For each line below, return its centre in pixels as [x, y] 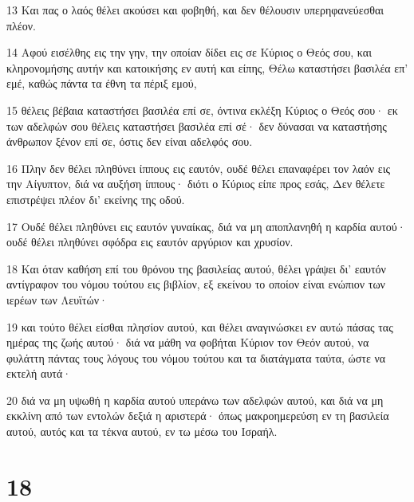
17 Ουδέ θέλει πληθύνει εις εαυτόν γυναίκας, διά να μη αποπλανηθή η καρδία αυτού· [206, 226]
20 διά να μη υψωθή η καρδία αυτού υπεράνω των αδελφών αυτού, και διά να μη [195, 400]
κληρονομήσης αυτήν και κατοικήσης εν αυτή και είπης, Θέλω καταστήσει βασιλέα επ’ [207, 67]
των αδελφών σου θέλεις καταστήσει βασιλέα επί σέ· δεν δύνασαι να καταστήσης [197, 125]
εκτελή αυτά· [39, 373]
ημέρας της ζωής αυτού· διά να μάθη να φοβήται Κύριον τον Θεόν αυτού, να [188, 342]
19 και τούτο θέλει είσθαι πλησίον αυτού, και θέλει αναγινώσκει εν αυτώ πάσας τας [200, 326]
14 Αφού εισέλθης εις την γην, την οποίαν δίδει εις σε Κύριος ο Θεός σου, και [189, 52]
